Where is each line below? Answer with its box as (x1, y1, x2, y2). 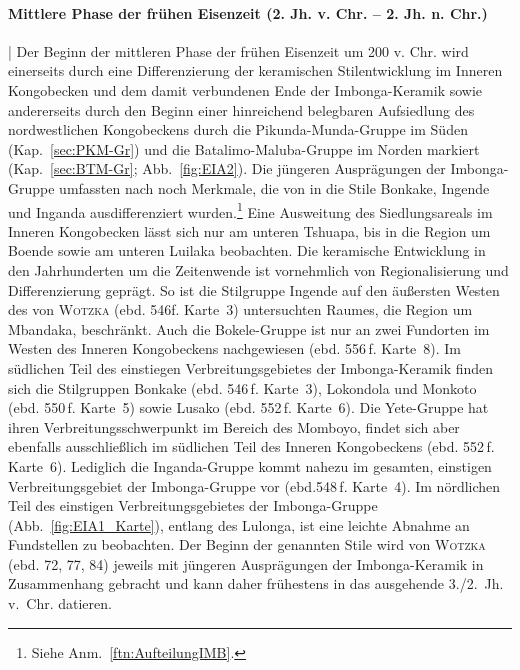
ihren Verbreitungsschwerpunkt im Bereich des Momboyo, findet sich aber (8, 416, 460, 437)
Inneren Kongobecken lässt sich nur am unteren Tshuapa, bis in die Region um (8, 220, 491, 241)
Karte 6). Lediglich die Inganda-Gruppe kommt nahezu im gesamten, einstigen (8, 455, 492, 476)
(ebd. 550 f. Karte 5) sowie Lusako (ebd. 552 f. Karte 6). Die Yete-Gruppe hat (8, 397, 489, 418)
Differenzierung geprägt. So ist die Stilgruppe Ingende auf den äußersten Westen (8, 279, 500, 300)
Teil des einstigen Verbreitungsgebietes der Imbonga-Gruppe (8, 495, 378, 516)
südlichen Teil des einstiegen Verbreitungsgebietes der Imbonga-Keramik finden (8, 357, 494, 378)
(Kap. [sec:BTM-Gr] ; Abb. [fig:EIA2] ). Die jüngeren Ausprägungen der (8, 158, 446, 179)
